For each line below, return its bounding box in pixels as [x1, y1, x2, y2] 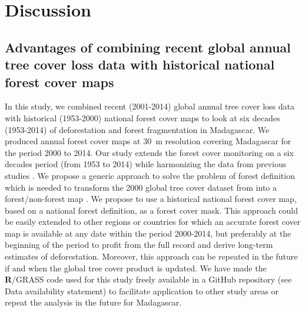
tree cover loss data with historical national [5, 55, 275, 74]
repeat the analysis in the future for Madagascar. [5, 296, 182, 308]
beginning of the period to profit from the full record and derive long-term [5, 238, 273, 251]
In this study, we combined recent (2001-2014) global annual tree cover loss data [5, 100, 294, 112]
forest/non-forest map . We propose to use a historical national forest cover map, [5, 192, 297, 205]
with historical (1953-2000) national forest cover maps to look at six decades [5, 111, 280, 124]
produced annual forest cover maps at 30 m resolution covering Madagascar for [5, 135, 291, 147]
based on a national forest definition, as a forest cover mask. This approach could [5, 204, 299, 216]
